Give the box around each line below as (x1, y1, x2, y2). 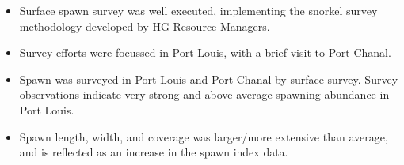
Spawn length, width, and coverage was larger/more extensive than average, (19, 128, 388, 144)
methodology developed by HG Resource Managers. (19, 17, 270, 34)
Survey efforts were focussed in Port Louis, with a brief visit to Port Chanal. (19, 44, 391, 61)
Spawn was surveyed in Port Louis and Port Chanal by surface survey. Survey (19, 70, 398, 87)
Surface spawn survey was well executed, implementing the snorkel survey (19, 2, 378, 18)
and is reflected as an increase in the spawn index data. (19, 144, 288, 160)
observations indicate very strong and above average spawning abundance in (19, 86, 390, 103)
